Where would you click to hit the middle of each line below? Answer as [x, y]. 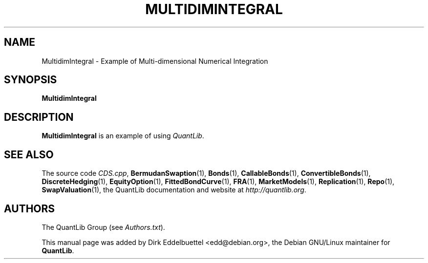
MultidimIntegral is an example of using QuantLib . [123, 136]
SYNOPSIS [31, 80]
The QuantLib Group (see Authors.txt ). [103, 227]
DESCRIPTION [39, 117]
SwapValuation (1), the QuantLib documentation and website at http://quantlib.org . [174, 190]
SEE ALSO [29, 154]
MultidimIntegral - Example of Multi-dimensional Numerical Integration [155, 61]
